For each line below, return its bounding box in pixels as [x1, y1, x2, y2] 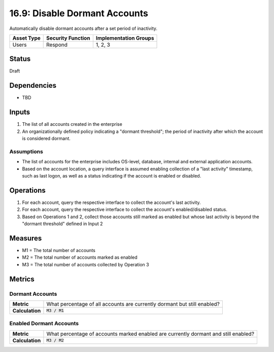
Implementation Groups [95, 34, 154, 42]
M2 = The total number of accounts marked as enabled [22, 254, 138, 261]
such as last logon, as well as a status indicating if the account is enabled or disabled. [22, 172, 201, 179]
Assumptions [9, 148, 43, 155]
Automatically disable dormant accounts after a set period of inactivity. [9, 25, 157, 31]
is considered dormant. [22, 135, 71, 142]
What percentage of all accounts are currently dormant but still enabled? [46, 300, 220, 307]
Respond [46, 41, 68, 48]
